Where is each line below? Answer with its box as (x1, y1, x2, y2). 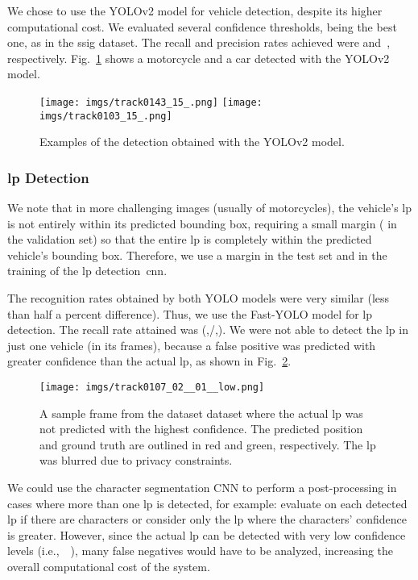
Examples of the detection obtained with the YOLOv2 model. (39, 133, 345, 150)
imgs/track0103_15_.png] (39, 110, 172, 122)
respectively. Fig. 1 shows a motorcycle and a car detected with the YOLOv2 (7, 49, 390, 66)
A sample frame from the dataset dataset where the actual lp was (39, 404, 363, 421)
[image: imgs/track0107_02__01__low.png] (39, 382, 265, 394)
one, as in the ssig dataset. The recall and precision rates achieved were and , (7, 34, 391, 51)
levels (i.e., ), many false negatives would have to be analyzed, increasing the (7, 542, 394, 559)
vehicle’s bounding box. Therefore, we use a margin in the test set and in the (7, 246, 387, 263)
